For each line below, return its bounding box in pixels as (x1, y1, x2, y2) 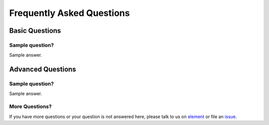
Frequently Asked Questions (9, 7, 130, 18)
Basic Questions (9, 26, 61, 35)
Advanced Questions (9, 65, 77, 74)
